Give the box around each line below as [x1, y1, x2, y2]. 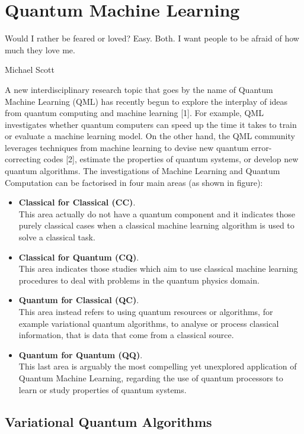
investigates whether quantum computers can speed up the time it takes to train [5, 118, 297, 130]
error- [251, 141, 272, 153]
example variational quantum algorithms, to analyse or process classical [18, 317, 279, 329]
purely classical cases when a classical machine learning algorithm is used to [18, 219, 295, 232]
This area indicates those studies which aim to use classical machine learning [18, 262, 298, 275]
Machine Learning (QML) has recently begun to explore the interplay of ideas [5, 95, 288, 107]
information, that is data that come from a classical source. [18, 329, 234, 341]
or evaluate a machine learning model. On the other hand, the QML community [5, 130, 295, 142]
